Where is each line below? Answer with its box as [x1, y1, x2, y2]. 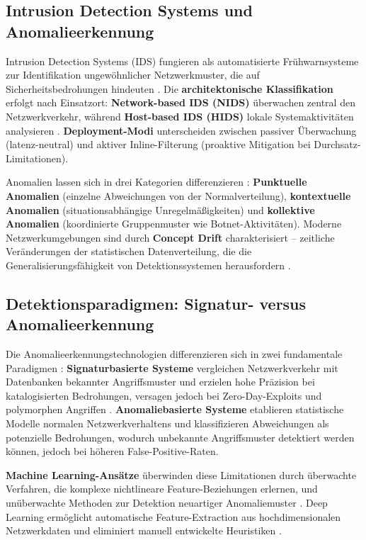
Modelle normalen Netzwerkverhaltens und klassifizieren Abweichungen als [6, 416, 329, 431]
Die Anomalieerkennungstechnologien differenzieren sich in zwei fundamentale [6, 347, 343, 361]
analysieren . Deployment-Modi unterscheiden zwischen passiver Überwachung [6, 123, 357, 137]
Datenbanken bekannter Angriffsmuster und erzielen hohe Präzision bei [6, 374, 315, 389]
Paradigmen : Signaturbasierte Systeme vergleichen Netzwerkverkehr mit [6, 360, 338, 375]
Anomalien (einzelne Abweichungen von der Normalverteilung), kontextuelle [6, 188, 351, 203]
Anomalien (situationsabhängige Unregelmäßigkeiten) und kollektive [6, 202, 315, 217]
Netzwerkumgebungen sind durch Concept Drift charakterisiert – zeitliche [6, 230, 335, 244]
